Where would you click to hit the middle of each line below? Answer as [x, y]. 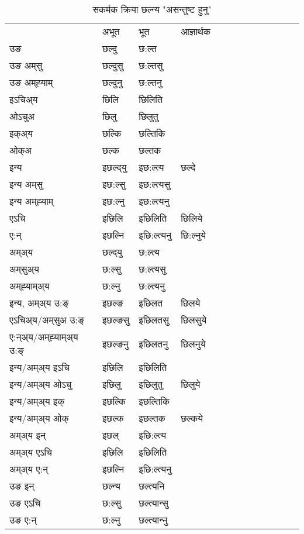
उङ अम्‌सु [26, 65]
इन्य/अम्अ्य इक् [37, 401]
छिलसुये [194, 320]
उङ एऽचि [25, 503]
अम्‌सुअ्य [24, 269]
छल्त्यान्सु [153, 503]
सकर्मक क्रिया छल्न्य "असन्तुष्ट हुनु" [152, 9]
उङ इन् [22, 486]
